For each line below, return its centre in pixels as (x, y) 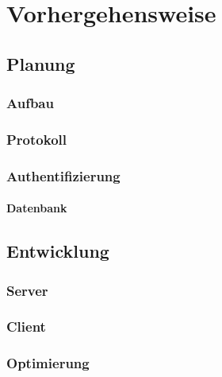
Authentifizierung (63, 175)
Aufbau (30, 103)
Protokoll (36, 139)
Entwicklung (58, 251)
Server (27, 290)
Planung (41, 63)
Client (26, 326)
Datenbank (37, 208)
